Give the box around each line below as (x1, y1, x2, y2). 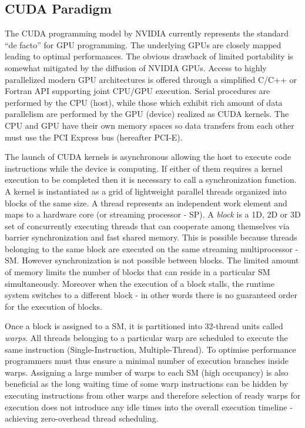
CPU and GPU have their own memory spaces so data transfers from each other (5, 119, 294, 131)
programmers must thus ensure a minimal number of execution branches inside (5, 355, 289, 367)
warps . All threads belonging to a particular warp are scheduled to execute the (5, 332, 288, 344)
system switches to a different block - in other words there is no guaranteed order (5, 289, 298, 301)
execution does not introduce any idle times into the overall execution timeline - (5, 400, 293, 413)
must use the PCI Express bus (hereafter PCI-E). (5, 131, 183, 143)
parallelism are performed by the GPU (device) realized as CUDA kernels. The (5, 108, 289, 120)
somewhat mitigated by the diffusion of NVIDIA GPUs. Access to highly (5, 61, 267, 73)
